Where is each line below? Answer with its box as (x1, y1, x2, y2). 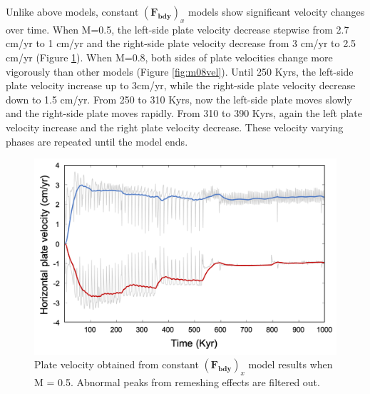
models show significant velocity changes (188, 4, 365, 19)
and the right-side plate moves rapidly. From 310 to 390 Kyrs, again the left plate (6, 106, 362, 121)
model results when (248, 357, 333, 372)
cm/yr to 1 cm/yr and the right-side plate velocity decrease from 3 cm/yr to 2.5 (6, 36, 356, 51)
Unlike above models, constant (6, 4, 139, 19)
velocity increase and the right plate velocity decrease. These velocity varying (6, 119, 344, 134)
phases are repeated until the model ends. (6, 133, 188, 148)
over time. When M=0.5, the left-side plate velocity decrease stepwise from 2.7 (6, 21, 349, 36)
